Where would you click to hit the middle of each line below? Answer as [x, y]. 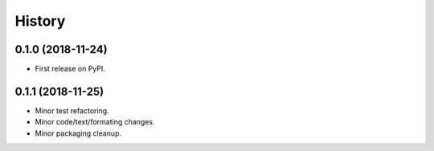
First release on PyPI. [70, 69]
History [40, 21]
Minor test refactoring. [72, 110]
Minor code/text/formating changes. [95, 122]
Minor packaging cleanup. [78, 133]
